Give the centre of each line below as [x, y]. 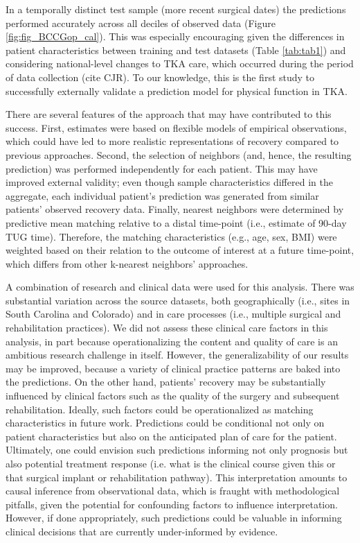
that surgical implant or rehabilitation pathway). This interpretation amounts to [177, 477]
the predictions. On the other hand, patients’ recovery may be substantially [166, 382]
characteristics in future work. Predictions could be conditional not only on [165, 423]
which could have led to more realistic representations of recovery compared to [172, 141]
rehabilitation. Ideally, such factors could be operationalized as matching [160, 409]
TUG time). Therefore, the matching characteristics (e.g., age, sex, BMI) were [171, 236]
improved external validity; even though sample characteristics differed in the [169, 182]
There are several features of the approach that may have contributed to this [169, 114]
